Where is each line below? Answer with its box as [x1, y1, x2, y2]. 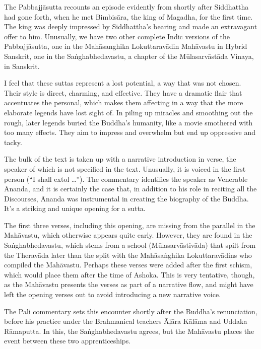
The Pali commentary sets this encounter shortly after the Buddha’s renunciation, [4, 306, 257, 316]
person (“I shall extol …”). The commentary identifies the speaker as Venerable [4, 173, 248, 184]
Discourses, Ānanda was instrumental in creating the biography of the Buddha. [4, 193, 249, 203]
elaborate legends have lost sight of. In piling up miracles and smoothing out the [4, 107, 253, 117]
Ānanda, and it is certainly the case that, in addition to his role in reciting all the [4, 183, 257, 194]
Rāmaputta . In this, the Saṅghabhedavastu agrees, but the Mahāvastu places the [4, 325, 254, 336]
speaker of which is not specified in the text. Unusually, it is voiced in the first [4, 163, 246, 174]
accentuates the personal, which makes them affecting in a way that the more [4, 97, 243, 108]
